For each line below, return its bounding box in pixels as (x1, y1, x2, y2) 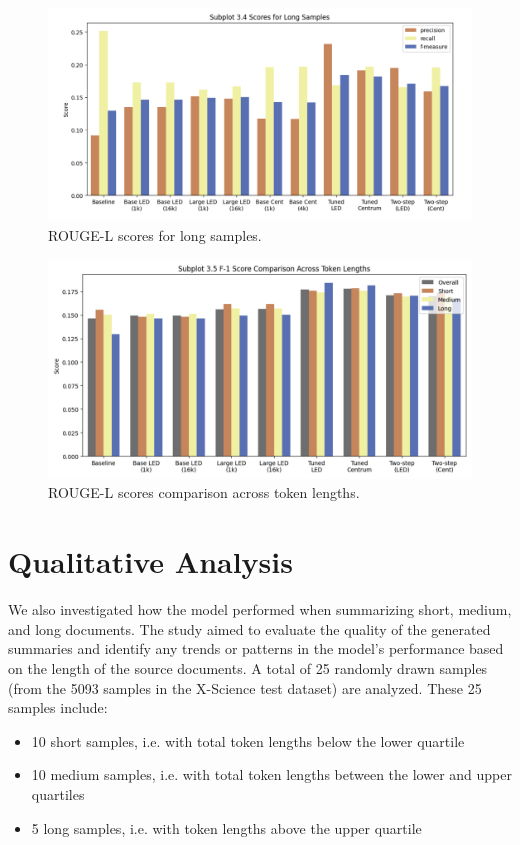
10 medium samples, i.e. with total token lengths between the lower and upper (31, 764, 512, 785)
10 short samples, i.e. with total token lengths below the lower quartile (31, 730, 465, 751)
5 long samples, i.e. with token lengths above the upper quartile (31, 817, 422, 838)
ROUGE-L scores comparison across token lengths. (48, 482, 360, 503)
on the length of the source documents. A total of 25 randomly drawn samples (8, 657, 488, 678)
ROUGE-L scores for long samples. (48, 224, 262, 245)
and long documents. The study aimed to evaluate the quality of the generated (8, 618, 491, 639)
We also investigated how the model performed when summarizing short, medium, (8, 599, 512, 620)
